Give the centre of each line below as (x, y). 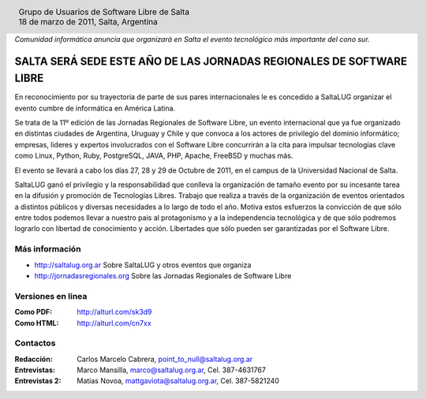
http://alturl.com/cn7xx (114, 323)
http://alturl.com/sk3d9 (115, 312)
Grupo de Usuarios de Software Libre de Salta (104, 12)
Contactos (35, 343)
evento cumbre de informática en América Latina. (95, 108)
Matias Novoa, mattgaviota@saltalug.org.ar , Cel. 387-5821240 (178, 381)
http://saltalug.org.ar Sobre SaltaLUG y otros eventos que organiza (143, 265)
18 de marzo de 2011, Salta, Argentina (88, 21)
